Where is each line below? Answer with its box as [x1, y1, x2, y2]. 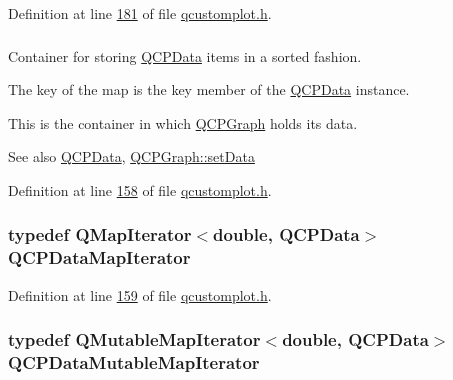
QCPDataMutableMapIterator [8, 350, 260, 375]
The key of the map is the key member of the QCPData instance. [8, 79, 410, 100]
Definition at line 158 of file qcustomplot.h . [8, 179, 272, 200]
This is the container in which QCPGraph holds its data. [8, 112, 358, 133]
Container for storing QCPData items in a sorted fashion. [8, 45, 362, 66]
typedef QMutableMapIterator [8, 327, 261, 352]
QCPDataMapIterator [8, 245, 191, 270]
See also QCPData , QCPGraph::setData [8, 146, 255, 167]
